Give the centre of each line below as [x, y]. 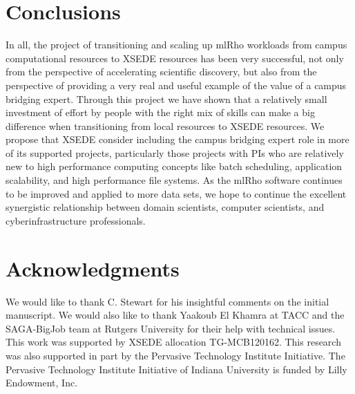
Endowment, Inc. [42, 383]
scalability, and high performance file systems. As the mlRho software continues [174, 180]
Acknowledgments [93, 268]
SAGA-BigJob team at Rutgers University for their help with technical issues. [171, 328]
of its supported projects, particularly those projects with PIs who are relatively [175, 152]
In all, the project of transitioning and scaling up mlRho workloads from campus [176, 45]
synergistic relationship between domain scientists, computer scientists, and [165, 207]
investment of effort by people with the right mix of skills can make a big [160, 112]
